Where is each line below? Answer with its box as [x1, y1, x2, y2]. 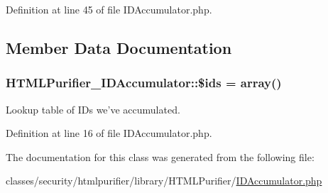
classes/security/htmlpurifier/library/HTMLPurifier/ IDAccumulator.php [6, 173, 322, 188]
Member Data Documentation [6, 36, 232, 58]
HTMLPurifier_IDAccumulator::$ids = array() [6, 74, 282, 92]
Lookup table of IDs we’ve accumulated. [6, 101, 180, 116]
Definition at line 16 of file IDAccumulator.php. [6, 126, 212, 140]
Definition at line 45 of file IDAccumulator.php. [6, 2, 212, 16]
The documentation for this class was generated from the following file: [6, 149, 315, 164]
